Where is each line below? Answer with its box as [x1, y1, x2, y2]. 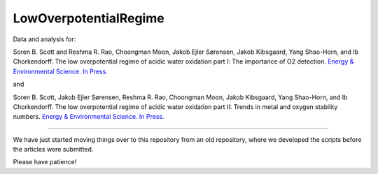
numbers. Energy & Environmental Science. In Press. [13, 113, 164, 121]
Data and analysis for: [13, 35, 76, 43]
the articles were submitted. [13, 145, 94, 154]
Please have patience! [13, 158, 77, 166]
